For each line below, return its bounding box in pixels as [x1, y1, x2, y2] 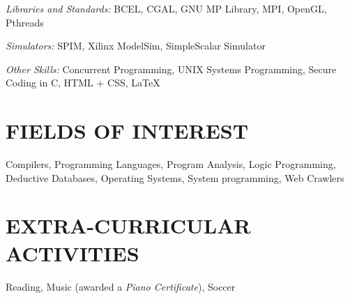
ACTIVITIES [6, 238, 139, 267]
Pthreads [6, 15, 44, 29]
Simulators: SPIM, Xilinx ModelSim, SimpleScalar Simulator [6, 38, 266, 53]
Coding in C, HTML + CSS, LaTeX [6, 75, 160, 90]
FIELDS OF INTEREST [6, 116, 249, 145]
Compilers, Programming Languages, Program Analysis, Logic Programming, [6, 157, 336, 171]
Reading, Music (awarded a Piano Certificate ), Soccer [6, 279, 236, 293]
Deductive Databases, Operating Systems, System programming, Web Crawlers [6, 170, 344, 185]
